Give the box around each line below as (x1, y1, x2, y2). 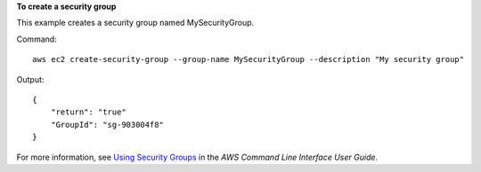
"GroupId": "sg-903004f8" (50, 120, 165, 129)
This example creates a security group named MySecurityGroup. (16, 18, 255, 28)
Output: (16, 74, 45, 84)
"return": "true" (50, 107, 126, 117)
